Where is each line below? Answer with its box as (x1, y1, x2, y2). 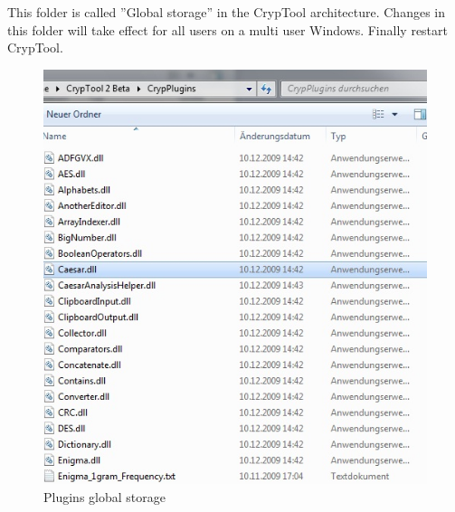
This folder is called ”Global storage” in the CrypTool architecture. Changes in (7, 3, 445, 21)
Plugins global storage (43, 487, 166, 506)
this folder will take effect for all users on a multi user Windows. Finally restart (7, 20, 448, 39)
